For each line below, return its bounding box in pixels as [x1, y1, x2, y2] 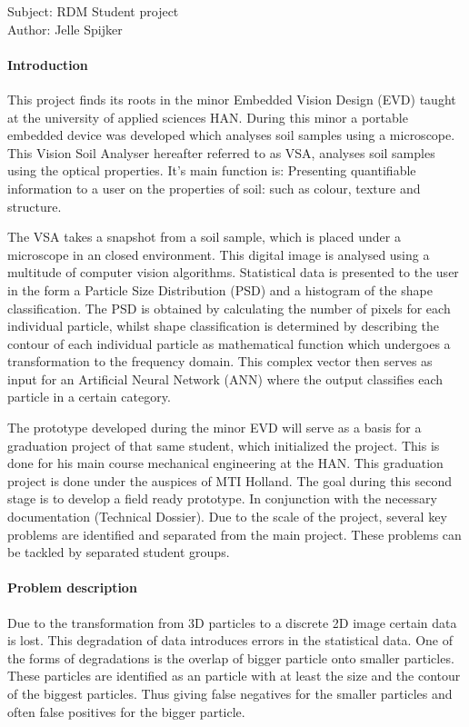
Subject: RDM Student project [7, 2, 179, 20]
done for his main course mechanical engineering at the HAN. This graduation [7, 453, 444, 473]
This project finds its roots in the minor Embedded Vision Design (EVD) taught [7, 89, 456, 108]
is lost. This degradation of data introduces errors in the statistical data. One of [7, 631, 453, 650]
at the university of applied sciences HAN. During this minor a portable [7, 107, 408, 126]
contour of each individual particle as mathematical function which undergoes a [7, 334, 451, 353]
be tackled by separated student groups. [7, 543, 230, 562]
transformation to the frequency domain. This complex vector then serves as [7, 352, 433, 371]
